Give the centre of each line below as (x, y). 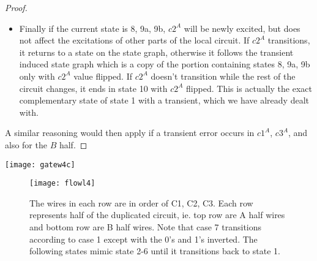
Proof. (16, 7)
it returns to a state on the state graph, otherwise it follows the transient (156, 52)
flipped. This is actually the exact (249, 88)
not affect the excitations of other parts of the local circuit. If (134, 40)
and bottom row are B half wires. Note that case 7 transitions (146, 227)
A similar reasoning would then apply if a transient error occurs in (130, 133)
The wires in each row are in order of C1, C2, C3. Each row (141, 202)
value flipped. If (103, 76)
